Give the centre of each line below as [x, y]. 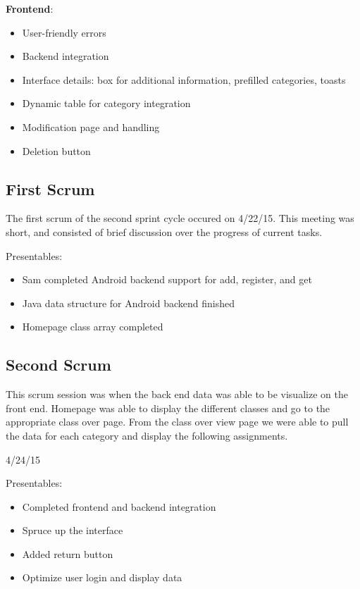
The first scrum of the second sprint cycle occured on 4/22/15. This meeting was [180, 218]
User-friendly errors [64, 32]
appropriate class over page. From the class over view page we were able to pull [177, 422]
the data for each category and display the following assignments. [147, 435]
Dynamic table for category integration [106, 103]
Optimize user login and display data [102, 577]
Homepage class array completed [93, 327]
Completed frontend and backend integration [119, 506]
